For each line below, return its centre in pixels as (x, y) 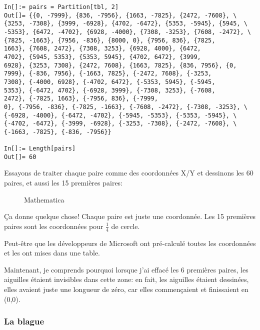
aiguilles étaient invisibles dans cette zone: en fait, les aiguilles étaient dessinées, (126, 279)
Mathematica (44, 199)
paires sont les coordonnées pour (54, 226)
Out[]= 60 (20, 157)
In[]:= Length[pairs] (40, 149)
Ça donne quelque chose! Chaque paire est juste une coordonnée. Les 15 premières (130, 216)
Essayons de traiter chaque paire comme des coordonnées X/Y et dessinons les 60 (129, 173)
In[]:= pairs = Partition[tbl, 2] (61, 7)
